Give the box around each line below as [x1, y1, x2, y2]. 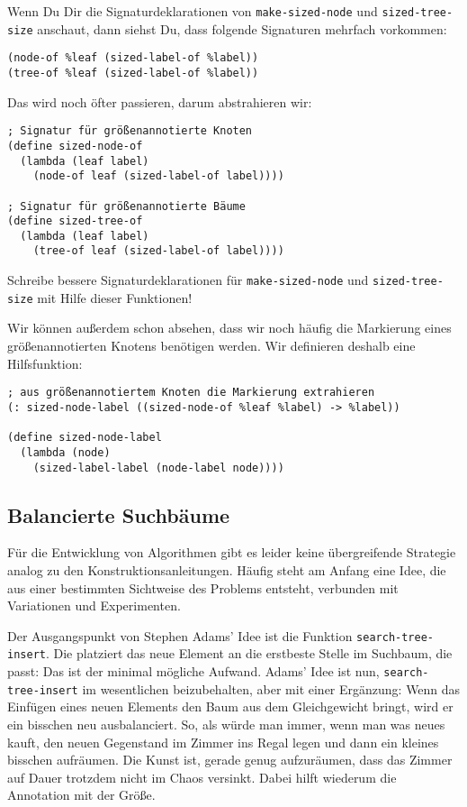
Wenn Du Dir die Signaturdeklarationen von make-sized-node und [7, 2, 378, 20]
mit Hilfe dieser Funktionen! [37, 288, 193, 307]
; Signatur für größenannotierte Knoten [7, 124, 253, 138]
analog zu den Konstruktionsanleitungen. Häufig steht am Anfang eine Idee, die [7, 560, 446, 579]
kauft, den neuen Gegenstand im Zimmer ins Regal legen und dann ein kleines [7, 732, 439, 751]
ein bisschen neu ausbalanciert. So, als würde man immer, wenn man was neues [7, 714, 445, 733]
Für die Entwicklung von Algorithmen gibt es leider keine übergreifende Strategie [7, 543, 456, 562]
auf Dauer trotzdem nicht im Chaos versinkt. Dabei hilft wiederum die [7, 767, 397, 786]
